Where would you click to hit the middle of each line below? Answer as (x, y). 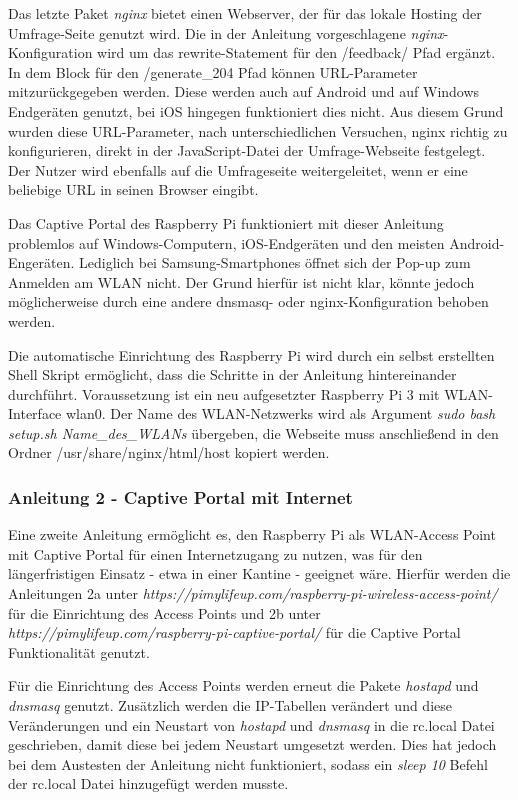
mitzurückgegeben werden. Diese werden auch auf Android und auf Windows (244, 91)
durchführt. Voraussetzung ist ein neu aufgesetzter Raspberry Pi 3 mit (224, 393)
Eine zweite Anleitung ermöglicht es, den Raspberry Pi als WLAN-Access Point (252, 534)
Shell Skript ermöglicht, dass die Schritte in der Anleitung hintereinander (232, 374)
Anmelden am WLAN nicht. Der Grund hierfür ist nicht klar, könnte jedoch (241, 281)
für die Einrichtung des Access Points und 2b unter (164, 612)
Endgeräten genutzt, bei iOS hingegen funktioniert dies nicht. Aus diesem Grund (256, 110)
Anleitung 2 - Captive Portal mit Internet (180, 496)
